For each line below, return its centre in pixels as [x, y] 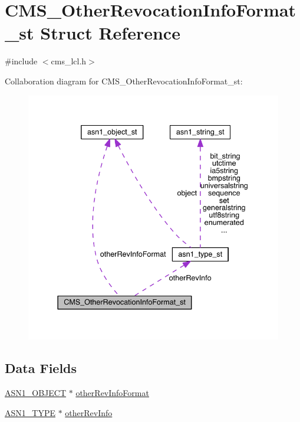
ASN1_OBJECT [36, 393]
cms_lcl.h [69, 61]
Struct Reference [110, 33]
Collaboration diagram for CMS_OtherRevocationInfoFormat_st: [124, 81]
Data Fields [41, 368]
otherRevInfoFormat [112, 393]
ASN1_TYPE [30, 412]
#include [21, 61]
